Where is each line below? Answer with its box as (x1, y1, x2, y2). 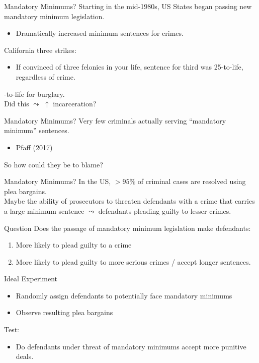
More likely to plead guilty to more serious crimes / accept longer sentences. (16, 256, 251, 267)
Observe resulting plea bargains (16, 307, 113, 318)
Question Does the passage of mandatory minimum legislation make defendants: (4, 222, 251, 233)
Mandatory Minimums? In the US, (4, 176, 111, 187)
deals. (16, 351, 34, 361)
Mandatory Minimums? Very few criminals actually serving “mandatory (4, 115, 226, 126)
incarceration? (53, 98, 97, 109)
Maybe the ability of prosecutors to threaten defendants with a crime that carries (4, 196, 255, 206)
